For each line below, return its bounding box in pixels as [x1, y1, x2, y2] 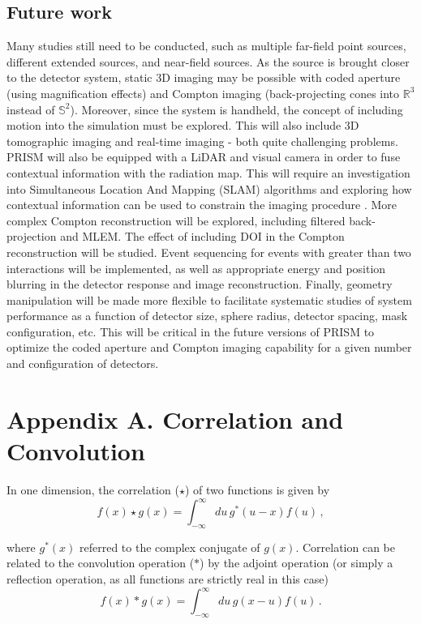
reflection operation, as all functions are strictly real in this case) [6, 571, 329, 588]
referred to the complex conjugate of [79, 538, 260, 555]
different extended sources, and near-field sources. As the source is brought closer [6, 53, 410, 70]
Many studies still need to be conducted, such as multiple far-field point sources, [6, 37, 406, 54]
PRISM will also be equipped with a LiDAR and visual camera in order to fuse [6, 148, 401, 165]
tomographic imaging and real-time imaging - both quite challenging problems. [6, 132, 398, 149]
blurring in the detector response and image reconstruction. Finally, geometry [6, 276, 393, 293]
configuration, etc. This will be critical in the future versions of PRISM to [6, 323, 375, 340]
